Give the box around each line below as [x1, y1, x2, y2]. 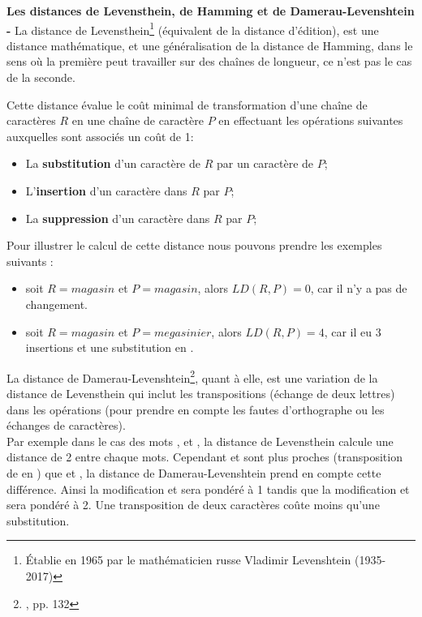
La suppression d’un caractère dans [25, 209, 210, 226]
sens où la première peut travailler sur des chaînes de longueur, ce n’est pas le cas [6, 53, 412, 70]
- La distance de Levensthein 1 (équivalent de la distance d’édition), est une [6, 19, 379, 38]
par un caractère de [216, 155, 314, 172]
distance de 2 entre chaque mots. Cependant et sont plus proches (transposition [6, 448, 403, 465]
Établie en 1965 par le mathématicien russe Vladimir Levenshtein [25, 551, 351, 568]
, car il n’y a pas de [310, 280, 407, 297]
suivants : [6, 252, 54, 269]
